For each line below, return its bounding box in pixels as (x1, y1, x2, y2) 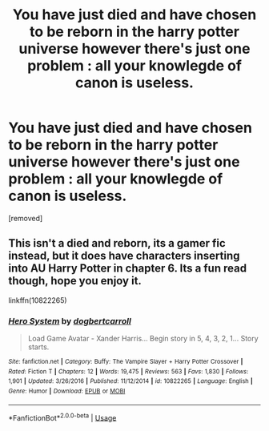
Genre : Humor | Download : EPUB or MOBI (8, 387, 126, 396)
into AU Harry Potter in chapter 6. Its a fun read (8, 262, 247, 276)
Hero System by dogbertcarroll (8, 315, 132, 326)
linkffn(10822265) (8, 295, 67, 305)
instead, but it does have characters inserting (8, 249, 240, 263)
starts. (27, 342, 50, 352)
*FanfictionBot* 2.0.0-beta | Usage (8, 411, 117, 422)
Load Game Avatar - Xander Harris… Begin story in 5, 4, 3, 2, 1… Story (27, 334, 259, 344)
